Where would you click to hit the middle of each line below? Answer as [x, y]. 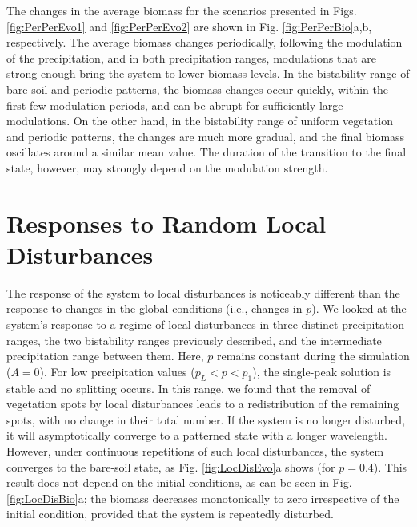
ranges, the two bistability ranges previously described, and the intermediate [194, 340]
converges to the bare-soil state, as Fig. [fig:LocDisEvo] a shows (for [171, 466]
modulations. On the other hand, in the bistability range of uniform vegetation [200, 121]
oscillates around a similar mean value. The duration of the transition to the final [206, 152]
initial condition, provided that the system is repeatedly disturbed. [170, 514]
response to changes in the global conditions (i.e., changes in [154, 308]
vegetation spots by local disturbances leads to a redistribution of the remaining [203, 404]
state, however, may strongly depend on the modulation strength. [167, 167]
